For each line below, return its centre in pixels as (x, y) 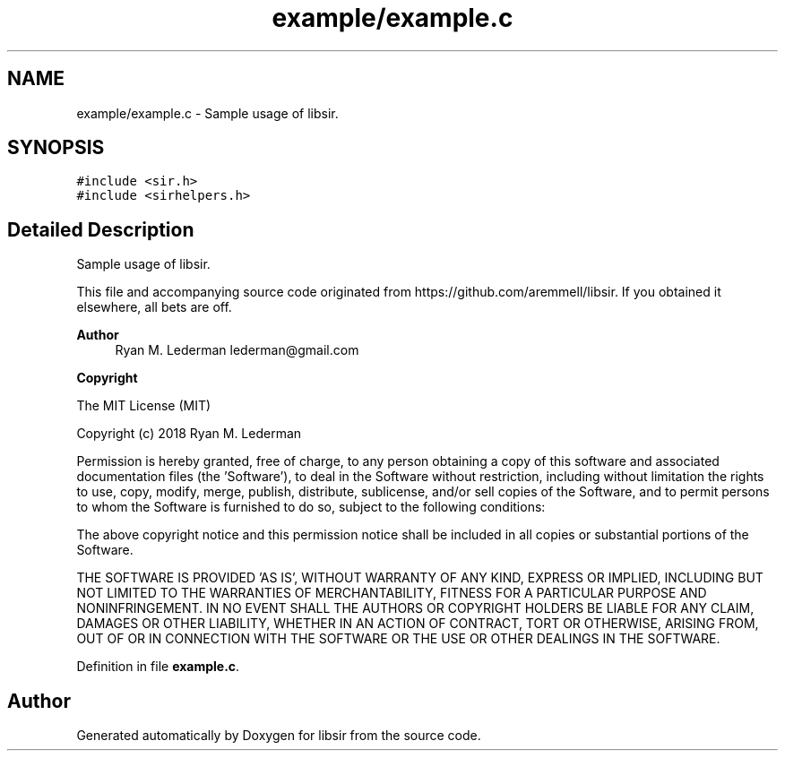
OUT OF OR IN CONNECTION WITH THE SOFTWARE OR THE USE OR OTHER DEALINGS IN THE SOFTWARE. (398, 639)
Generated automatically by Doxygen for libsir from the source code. (279, 736)
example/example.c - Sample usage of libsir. (207, 113)
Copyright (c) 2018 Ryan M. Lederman (189, 434)
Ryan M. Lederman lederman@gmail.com (237, 350)
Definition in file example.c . (158, 667)
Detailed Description (101, 229)
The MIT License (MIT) (144, 406)
